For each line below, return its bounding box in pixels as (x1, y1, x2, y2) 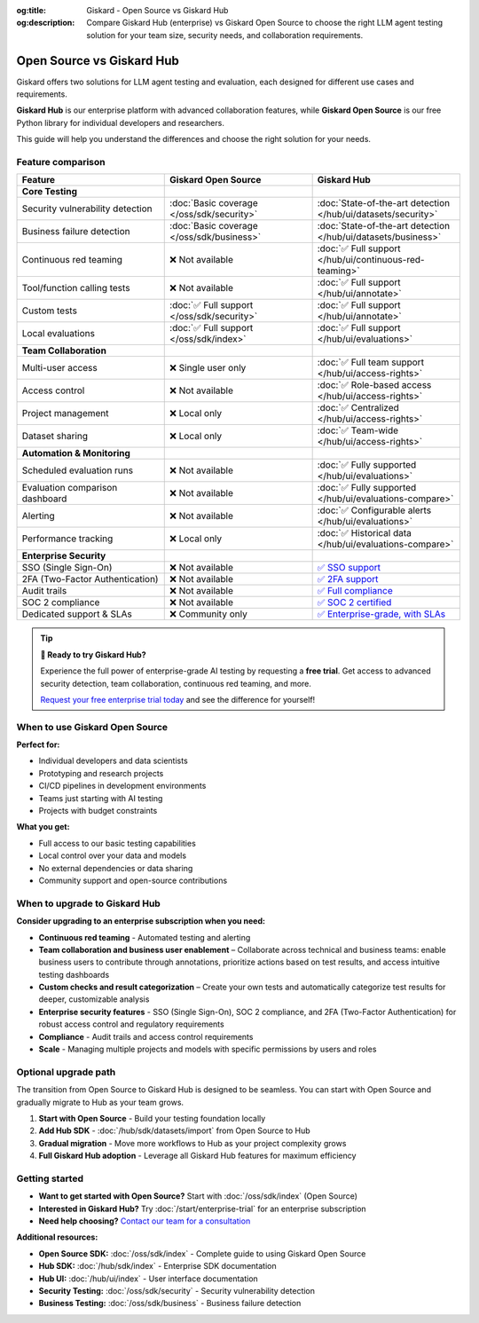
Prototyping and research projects (38, 768, 164, 778)
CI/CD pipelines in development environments (38, 781, 207, 791)
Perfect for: (16, 739, 60, 750)
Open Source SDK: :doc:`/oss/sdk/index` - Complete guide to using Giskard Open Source (38, 1248, 366, 1259)
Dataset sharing (21, 430, 89, 443)
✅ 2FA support (317, 573, 379, 586)
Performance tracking (21, 532, 114, 545)
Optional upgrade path (16, 1066, 116, 1078)
